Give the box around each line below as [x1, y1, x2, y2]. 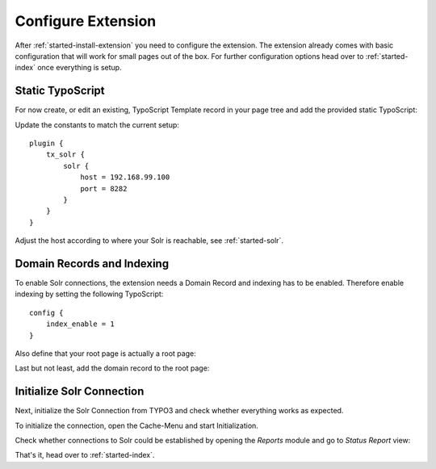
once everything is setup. [37, 63, 122, 73]
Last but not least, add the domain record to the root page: [15, 363, 210, 373]
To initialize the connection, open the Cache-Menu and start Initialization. [15, 421, 258, 430]
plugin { [29, 139, 64, 149]
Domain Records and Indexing [15, 257, 170, 270]
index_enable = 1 [45, 320, 115, 329]
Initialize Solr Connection [15, 384, 145, 399]
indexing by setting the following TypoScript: [15, 289, 164, 299]
